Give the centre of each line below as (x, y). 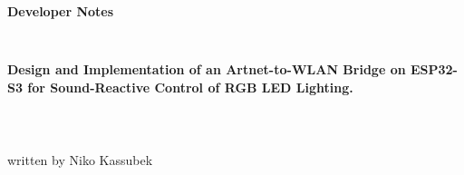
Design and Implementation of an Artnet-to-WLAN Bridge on (207, 68)
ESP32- (434, 68)
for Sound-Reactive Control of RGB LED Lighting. (190, 87)
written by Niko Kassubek (80, 160)
